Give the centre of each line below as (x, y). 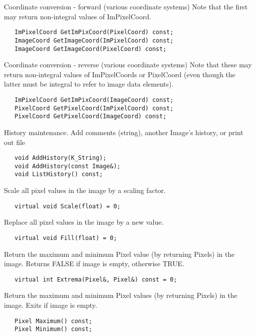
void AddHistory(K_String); (60, 158)
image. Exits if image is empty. (51, 305)
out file (15, 142)
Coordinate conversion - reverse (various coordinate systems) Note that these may (128, 65)
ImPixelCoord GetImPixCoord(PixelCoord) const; (94, 32)
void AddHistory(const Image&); (68, 166)
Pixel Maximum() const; (53, 321)
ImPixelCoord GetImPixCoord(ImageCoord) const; (94, 100)
